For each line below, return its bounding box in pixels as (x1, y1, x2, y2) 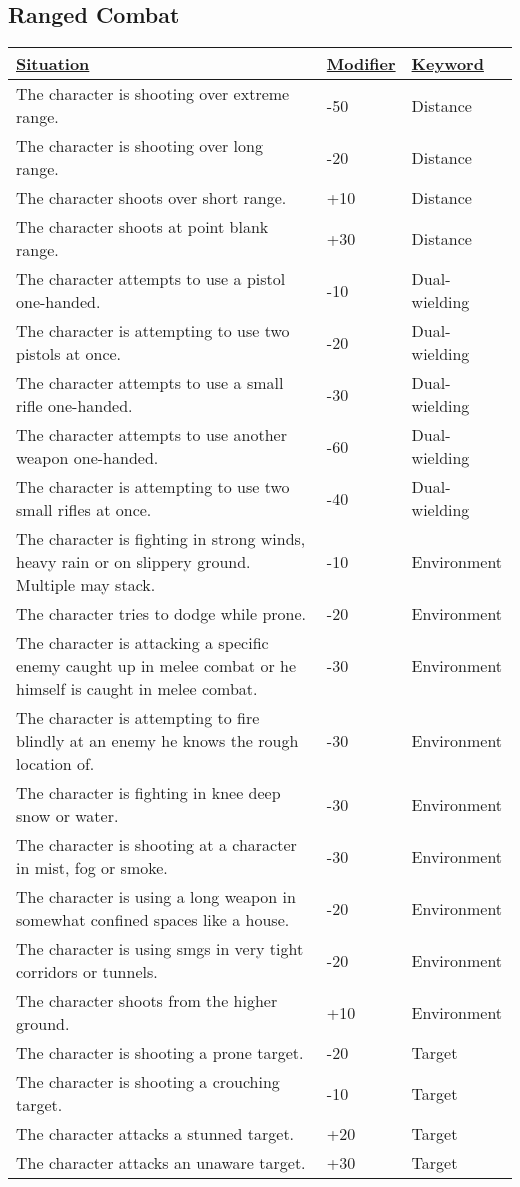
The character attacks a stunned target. (16, 1122, 295, 1146)
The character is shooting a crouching (16, 1070, 280, 1094)
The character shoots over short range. (16, 186, 287, 210)
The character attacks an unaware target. (16, 1151, 306, 1175)
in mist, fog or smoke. (16, 856, 168, 880)
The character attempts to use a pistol (16, 267, 286, 291)
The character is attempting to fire (16, 706, 260, 730)
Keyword (411, 52, 484, 76)
